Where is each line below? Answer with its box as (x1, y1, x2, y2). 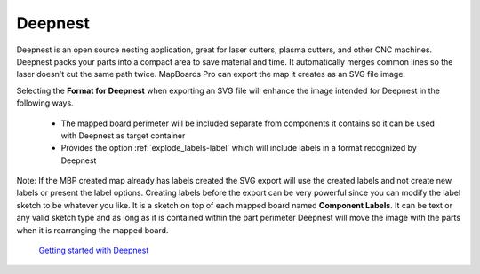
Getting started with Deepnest (38, 245, 149, 256)
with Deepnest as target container (60, 129, 186, 141)
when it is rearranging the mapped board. (16, 224, 169, 235)
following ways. (16, 98, 75, 108)
